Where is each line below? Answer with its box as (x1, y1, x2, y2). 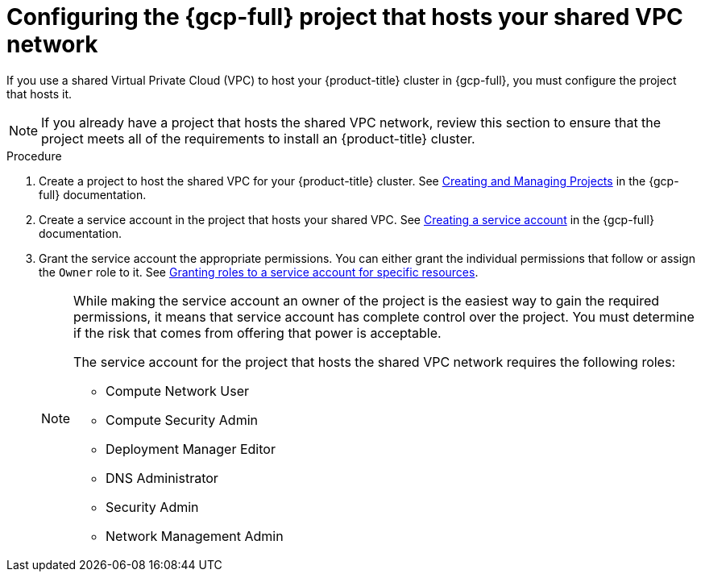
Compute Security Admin (106, 411, 258, 428)
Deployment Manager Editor (106, 440, 276, 457)
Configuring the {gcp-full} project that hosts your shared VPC (6, 3, 683, 31)
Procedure (6, 148, 62, 163)
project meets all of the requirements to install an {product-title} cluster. (41, 130, 475, 147)
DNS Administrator (106, 469, 218, 486)
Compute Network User (106, 382, 250, 399)
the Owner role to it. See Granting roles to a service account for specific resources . (39, 264, 479, 279)
